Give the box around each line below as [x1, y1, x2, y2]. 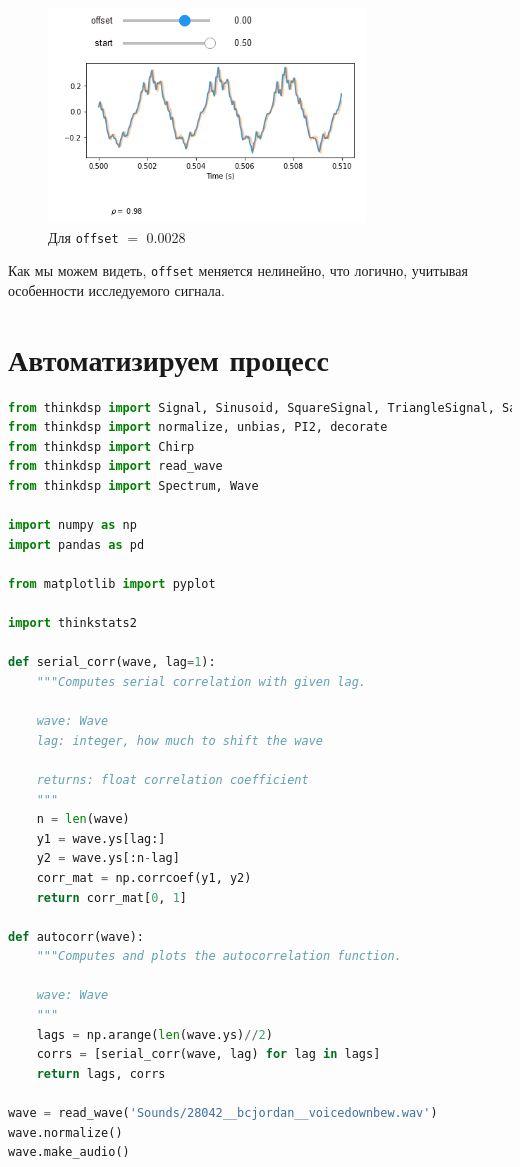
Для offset [48, 226, 119, 247]
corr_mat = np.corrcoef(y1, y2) [36, 870, 252, 885]
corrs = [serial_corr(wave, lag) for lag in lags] [36, 1047, 381, 1062]
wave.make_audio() [8, 1145, 130, 1160]
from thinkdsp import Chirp [8, 439, 195, 454]
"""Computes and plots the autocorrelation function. [36, 949, 402, 964]
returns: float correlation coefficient [36, 772, 309, 787]
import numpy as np [8, 518, 137, 533]
